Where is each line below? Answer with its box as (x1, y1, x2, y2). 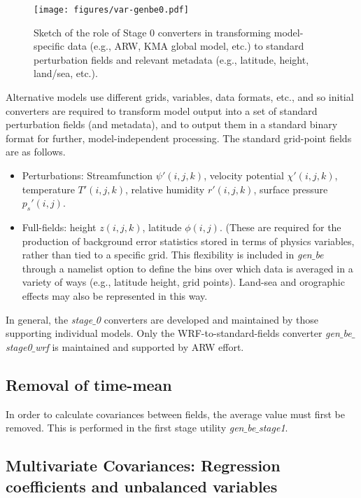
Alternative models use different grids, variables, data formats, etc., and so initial (6, 90, 354, 104)
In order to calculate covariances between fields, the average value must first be (6, 406, 345, 421)
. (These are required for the (219, 219, 341, 234)
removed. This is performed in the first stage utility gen (6, 420, 244, 435)
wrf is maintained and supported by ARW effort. (35, 339, 244, 354)
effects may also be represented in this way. (22, 288, 208, 303)
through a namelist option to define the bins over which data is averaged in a (22, 261, 353, 275)
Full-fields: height (22, 219, 97, 234)
